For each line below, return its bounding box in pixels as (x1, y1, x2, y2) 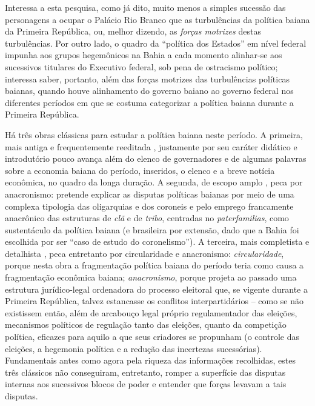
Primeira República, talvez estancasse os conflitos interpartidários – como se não (5, 295, 304, 307)
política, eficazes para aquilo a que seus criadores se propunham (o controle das (5, 330, 299, 343)
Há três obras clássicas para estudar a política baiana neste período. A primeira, (5, 128, 303, 141)
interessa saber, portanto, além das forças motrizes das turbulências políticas (5, 72, 290, 85)
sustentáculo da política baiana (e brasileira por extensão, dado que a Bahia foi (5, 223, 299, 236)
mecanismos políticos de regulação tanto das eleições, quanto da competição (5, 318, 287, 331)
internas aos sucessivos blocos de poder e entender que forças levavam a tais (5, 378, 287, 390)
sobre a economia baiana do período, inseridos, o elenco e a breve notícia (5, 164, 275, 176)
